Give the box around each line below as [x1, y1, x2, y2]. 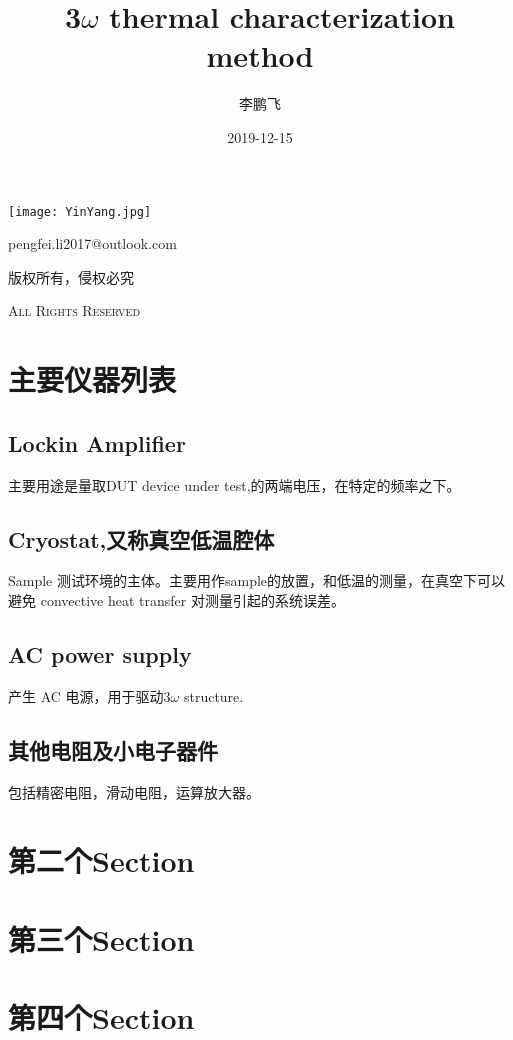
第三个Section [8, 918, 195, 959]
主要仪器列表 [8, 359, 177, 400]
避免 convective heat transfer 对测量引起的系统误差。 [8, 589, 345, 610]
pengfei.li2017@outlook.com [8, 233, 177, 254]
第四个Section [8, 997, 195, 1038]
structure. [183, 685, 244, 706]
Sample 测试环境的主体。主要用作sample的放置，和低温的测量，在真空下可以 [8, 570, 506, 591]
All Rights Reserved [8, 300, 141, 321]
